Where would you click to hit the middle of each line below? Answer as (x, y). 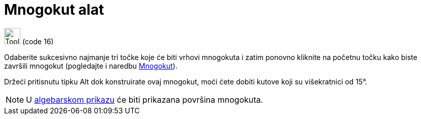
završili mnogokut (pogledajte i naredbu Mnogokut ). (91, 66)
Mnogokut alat (54, 10)
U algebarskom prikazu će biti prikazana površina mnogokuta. (145, 99)
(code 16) (38, 41)
